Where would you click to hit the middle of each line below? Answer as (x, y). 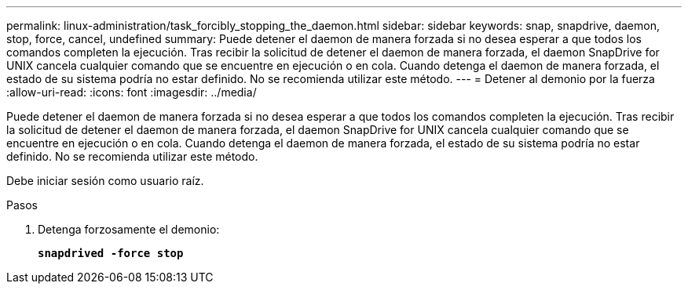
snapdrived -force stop (111, 253)
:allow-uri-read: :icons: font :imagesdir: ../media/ (132, 92)
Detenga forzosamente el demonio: (129, 229)
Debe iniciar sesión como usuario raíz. (105, 181)
